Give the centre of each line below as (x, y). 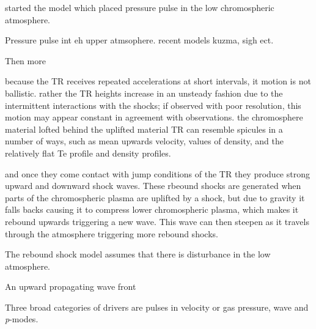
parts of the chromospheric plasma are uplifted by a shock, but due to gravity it (155, 197)
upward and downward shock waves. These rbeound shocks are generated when (153, 186)
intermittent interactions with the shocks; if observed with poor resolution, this (153, 105)
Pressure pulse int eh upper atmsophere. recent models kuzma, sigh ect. (139, 40)
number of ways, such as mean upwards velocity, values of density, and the (144, 141)
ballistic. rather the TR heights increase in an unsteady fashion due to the (144, 93)
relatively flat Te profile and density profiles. (88, 153)
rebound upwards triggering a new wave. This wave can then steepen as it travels (157, 221)
